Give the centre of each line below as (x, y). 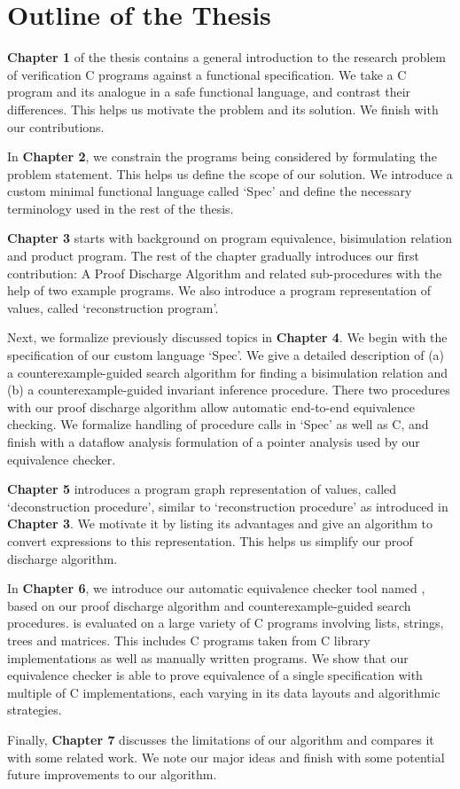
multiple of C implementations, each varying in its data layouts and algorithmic (224, 692)
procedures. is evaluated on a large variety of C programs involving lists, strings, (226, 623)
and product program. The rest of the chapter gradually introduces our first (213, 256)
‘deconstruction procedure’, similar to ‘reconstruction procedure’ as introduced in (228, 506)
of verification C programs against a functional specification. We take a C (207, 74)
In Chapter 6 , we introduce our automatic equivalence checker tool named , (216, 588)
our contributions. (56, 126)
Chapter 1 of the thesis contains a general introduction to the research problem (227, 57)
